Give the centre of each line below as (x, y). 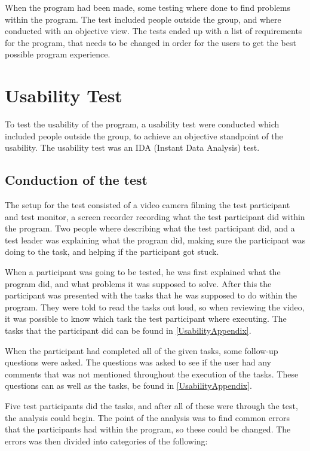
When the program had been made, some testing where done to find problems (148, 7)
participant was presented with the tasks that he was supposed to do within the (151, 295)
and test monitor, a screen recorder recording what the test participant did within (155, 216)
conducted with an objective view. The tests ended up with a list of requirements (154, 31)
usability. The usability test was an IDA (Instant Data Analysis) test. (132, 147)
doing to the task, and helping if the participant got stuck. (112, 252)
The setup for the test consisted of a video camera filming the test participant (148, 205)
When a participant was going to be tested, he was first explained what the (143, 272)
